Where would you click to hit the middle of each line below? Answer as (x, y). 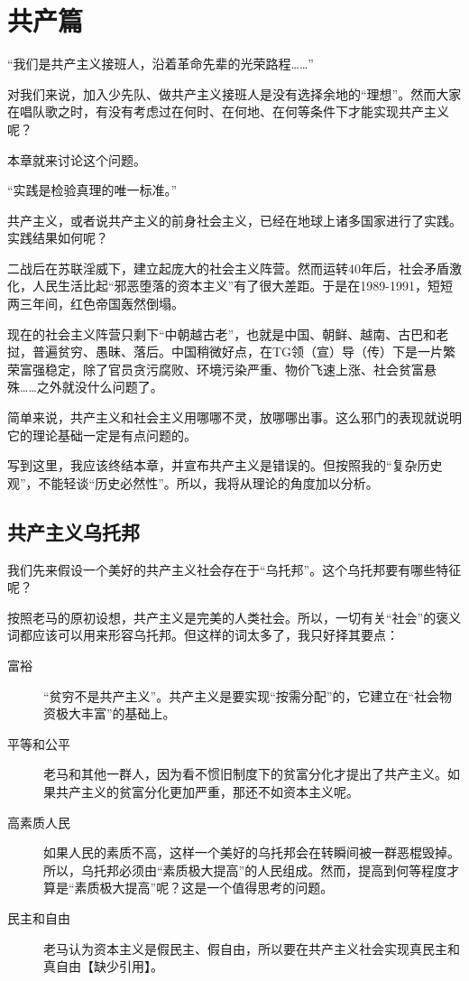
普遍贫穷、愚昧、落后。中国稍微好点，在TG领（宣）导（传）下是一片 (238, 352)
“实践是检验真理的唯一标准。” (92, 190)
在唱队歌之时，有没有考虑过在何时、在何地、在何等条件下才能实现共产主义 (228, 111)
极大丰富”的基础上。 (115, 713)
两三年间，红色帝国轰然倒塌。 (96, 304)
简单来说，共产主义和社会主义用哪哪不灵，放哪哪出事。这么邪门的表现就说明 (234, 417)
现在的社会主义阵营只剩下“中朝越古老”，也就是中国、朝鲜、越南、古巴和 (222, 333)
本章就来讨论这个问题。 (77, 159)
